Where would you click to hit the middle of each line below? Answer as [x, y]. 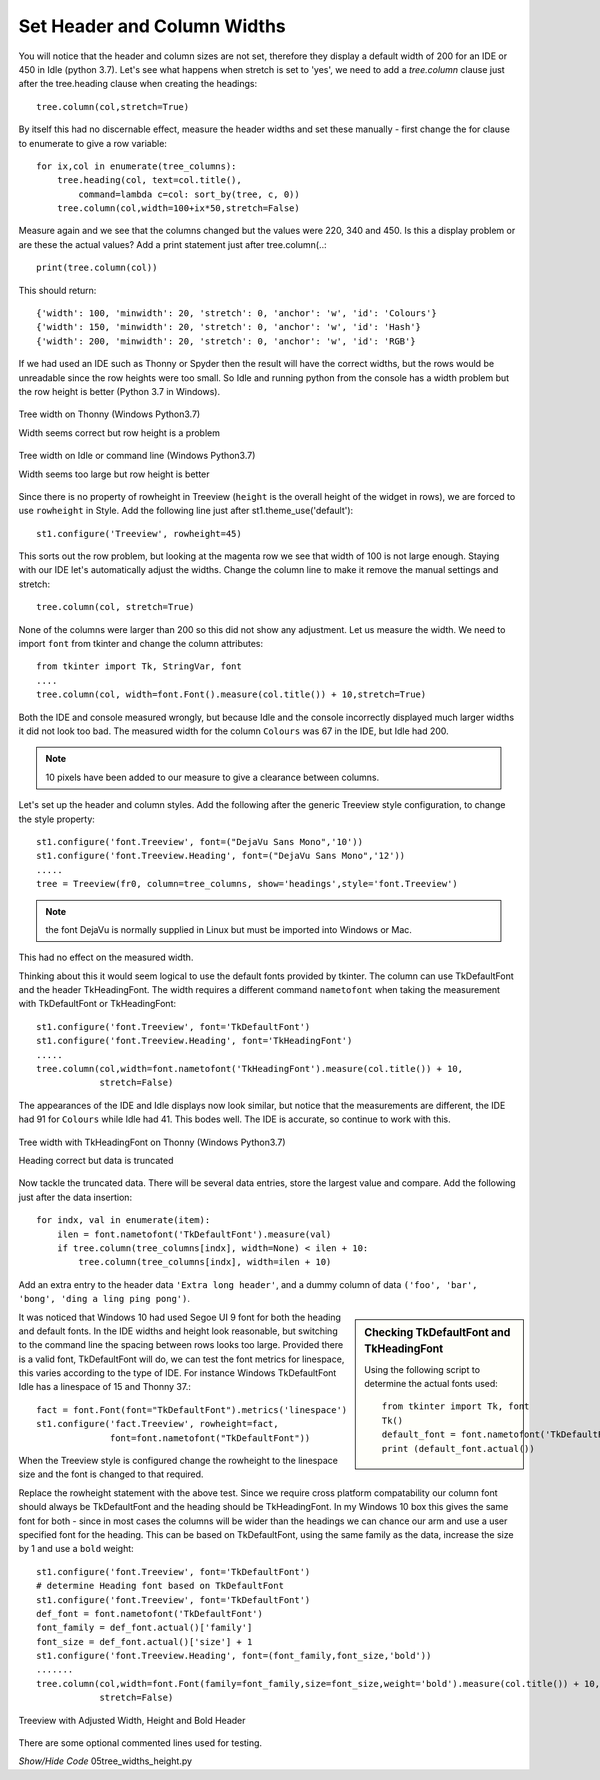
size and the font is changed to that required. [111, 1474]
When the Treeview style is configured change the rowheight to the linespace [178, 1461]
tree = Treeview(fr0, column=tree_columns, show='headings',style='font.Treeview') [247, 884]
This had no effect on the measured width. [106, 957]
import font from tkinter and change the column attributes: [141, 644]
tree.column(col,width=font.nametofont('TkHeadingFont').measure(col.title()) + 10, [250, 1069]
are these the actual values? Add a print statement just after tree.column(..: [172, 244]
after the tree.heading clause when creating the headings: [138, 84]
